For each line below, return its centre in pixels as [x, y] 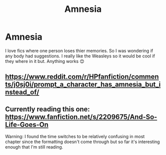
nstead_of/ [22, 92]
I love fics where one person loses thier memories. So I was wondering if [79, 51]
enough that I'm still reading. [34, 147]
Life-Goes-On [27, 125]
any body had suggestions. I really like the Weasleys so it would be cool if [80, 56]
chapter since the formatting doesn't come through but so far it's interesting [83, 142]
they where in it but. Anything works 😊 [45, 61]
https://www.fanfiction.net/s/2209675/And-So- [81, 117]
